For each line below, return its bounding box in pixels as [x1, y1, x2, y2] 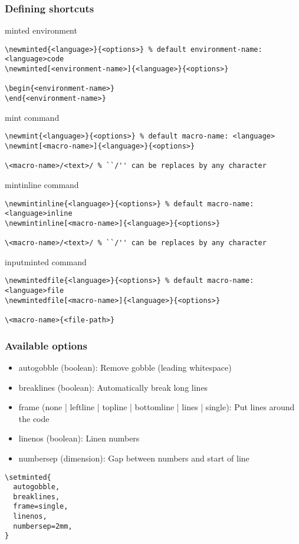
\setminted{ [5, 473, 51, 482]
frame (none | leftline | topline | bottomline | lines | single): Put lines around [18, 401, 295, 413]
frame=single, [13, 502, 68, 511]
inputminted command [5, 255, 87, 268]
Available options [5, 338, 87, 352]
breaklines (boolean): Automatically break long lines [18, 381, 208, 393]
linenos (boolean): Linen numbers [18, 432, 140, 444]
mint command [5, 111, 60, 123]
